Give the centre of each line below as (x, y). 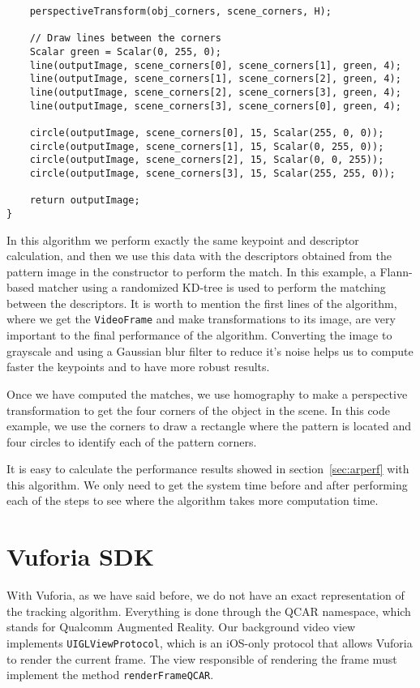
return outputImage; (85, 201)
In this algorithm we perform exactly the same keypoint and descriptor (183, 239)
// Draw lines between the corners (125, 38)
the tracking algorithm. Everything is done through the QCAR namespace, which (209, 611)
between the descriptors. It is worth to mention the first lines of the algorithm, (202, 303)
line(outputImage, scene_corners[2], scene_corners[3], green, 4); (215, 92)
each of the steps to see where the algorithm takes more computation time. (193, 500)
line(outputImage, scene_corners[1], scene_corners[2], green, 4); (215, 79)
